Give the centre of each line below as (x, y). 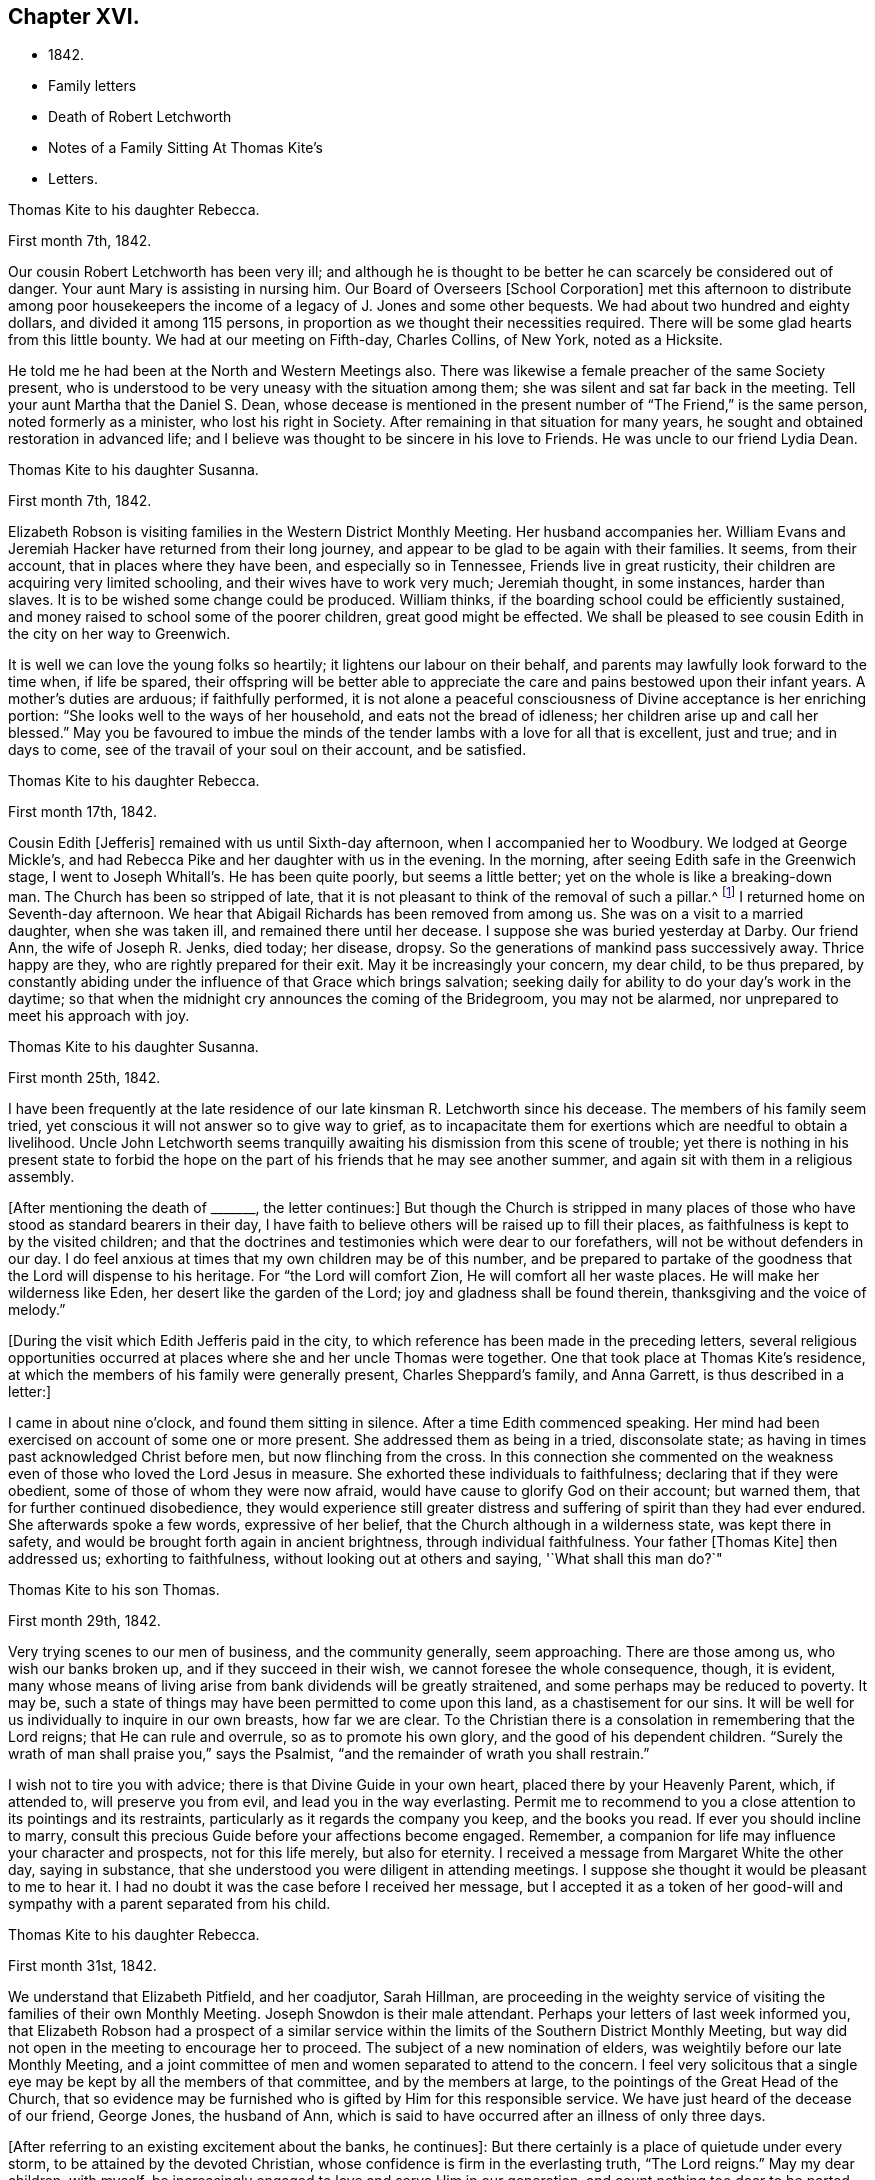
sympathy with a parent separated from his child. (169, 1904)
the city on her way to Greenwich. (119, 634)
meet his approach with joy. (99, 1016)
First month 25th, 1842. (84, 1078)
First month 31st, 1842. (82, 1966)
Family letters (92, 86)
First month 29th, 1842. (84, 1621)
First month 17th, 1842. (82, 812)
